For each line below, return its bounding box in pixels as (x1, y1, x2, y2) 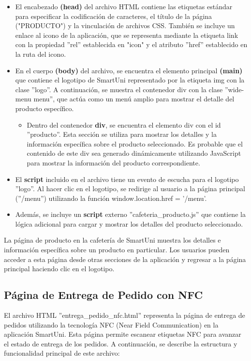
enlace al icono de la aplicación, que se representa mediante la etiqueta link (15, 30, 238, 40)
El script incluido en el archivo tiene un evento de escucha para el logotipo (15, 174, 239, 184)
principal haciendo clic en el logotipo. (4, 263, 115, 274)
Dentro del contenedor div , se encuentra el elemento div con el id (27, 119, 221, 130)
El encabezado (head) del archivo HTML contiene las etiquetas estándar (15, 1, 233, 11)
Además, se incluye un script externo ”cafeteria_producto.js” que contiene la (15, 209, 246, 219)
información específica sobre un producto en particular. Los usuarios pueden (4, 245, 230, 255)
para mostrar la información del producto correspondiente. (27, 157, 200, 167)
